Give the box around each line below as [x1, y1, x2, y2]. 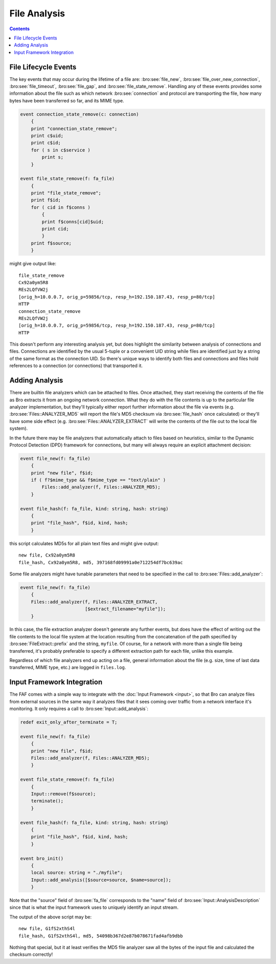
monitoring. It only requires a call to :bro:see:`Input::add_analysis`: [9, 705, 148, 712]
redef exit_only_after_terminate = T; [20, 719, 118, 725]
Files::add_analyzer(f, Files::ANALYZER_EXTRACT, [31, 599, 158, 605]
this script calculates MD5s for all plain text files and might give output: [9, 540, 159, 546]
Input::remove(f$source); [31, 791, 96, 797]
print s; [41, 154, 64, 160]
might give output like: [9, 261, 56, 267]
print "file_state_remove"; [31, 190, 102, 196]
